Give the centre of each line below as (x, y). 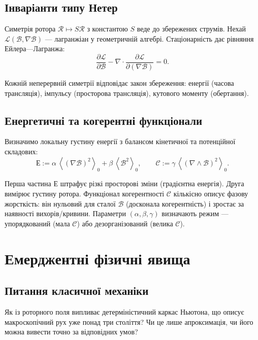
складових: (21, 151)
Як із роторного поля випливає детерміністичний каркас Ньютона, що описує (124, 311)
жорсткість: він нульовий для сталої (60, 203)
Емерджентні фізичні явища (98, 258)
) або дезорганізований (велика (125, 223)
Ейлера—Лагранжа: (35, 48)
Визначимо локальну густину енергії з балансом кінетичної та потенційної (120, 141)
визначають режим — (195, 213)
